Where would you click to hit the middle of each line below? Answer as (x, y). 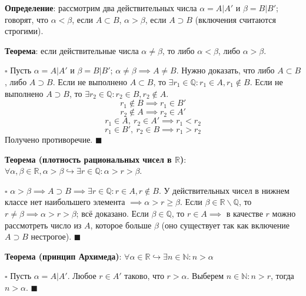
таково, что (144, 276)
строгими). (24, 31)
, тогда (282, 276)
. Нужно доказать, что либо (225, 70)
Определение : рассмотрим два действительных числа (101, 8)
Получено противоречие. (49, 139)
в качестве (245, 213)
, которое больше (121, 225)
